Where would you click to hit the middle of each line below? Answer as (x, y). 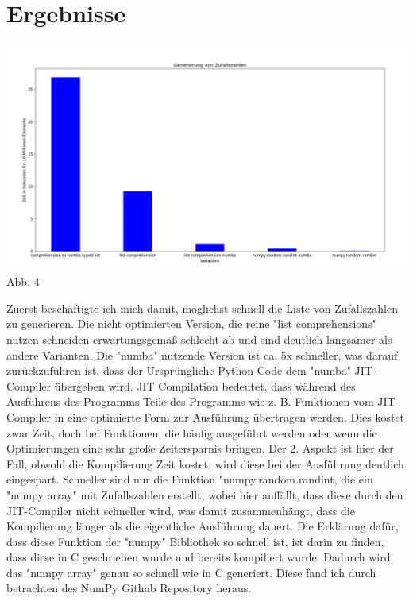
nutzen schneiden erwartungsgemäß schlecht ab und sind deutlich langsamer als (199, 339)
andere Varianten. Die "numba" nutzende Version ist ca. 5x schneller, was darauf (202, 354)
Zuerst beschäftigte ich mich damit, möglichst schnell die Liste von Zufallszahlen (202, 308)
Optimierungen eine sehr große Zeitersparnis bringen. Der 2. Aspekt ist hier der (200, 448)
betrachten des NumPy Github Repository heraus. (129, 588)
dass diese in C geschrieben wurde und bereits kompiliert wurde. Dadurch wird (199, 557)
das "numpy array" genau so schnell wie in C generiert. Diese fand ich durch (191, 572)
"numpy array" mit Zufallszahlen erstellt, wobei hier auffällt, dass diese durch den (205, 494)
